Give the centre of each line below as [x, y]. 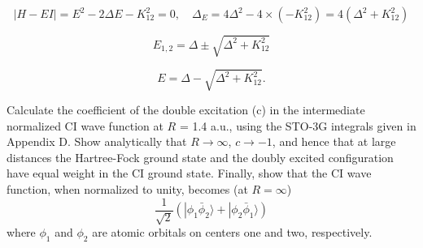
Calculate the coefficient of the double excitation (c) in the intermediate [186, 110]
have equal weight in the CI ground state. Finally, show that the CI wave [189, 173]
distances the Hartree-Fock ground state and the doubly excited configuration [200, 157]
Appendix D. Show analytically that [97, 141]
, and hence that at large [334, 141]
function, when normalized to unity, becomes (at [127, 189]
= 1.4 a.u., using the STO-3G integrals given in [298, 125]
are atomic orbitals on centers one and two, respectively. [232, 232]
